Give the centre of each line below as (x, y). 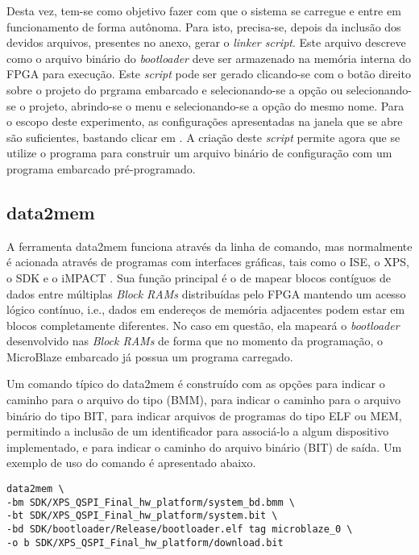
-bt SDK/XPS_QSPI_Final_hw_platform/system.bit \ (142, 516)
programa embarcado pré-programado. (101, 168)
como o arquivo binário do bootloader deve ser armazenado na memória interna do (209, 58)
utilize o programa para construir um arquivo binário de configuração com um (199, 153)
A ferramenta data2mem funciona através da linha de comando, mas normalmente (209, 246)
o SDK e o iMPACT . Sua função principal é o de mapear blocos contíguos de (199, 277)
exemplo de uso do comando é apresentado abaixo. (131, 463)
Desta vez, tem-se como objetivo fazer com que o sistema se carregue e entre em (204, 10)
